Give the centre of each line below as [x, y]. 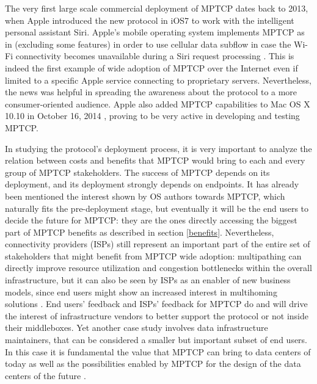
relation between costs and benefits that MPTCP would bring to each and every [155, 160]
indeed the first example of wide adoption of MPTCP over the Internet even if [151, 67]
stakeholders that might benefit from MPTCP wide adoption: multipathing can [153, 255]
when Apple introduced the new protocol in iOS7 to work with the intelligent [150, 20]
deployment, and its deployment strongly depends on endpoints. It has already [152, 184]
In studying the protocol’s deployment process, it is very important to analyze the [158, 148]
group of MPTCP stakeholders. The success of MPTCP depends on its [137, 172]
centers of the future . [46, 375]
